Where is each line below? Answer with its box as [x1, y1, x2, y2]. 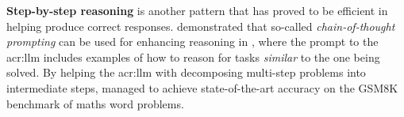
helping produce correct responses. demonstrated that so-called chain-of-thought [6, 17, 395, 34]
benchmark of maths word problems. [6, 95, 184, 111]
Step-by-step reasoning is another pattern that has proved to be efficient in [6, 2, 388, 18]
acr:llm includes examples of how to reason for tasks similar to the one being [6, 48, 380, 65]
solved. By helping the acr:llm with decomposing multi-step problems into [6, 64, 366, 81]
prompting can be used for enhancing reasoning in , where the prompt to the [6, 33, 379, 50]
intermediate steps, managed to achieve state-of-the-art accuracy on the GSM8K [6, 79, 398, 96]
